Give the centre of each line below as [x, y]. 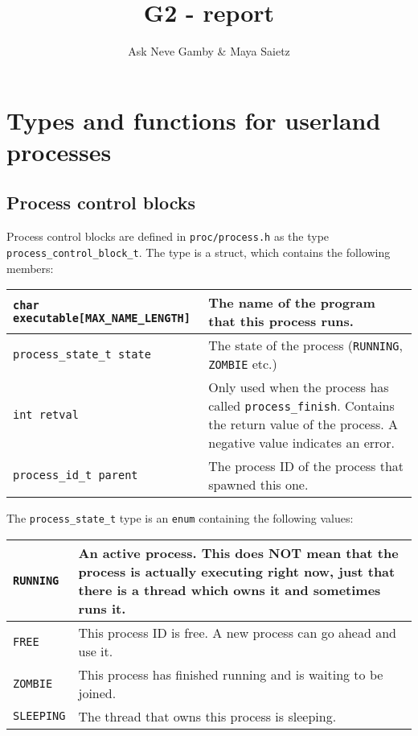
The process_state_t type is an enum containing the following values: [180, 518]
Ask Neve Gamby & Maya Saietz [209, 51]
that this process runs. [281, 321]
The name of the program [292, 303]
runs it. [102, 608]
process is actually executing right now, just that [237, 571]
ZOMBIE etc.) [243, 364]
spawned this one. [258, 485]
